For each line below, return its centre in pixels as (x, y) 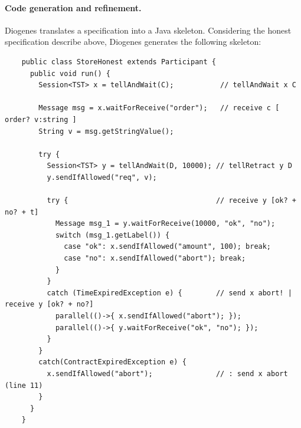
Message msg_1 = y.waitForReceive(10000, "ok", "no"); (165, 224)
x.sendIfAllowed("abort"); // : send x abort (167, 374)
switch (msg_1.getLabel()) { (112, 235)
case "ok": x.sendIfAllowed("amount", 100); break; (168, 247)
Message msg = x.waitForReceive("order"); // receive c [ (159, 108)
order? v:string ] (41, 119)
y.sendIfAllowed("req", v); (102, 177)
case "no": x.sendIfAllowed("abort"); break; (155, 259)
